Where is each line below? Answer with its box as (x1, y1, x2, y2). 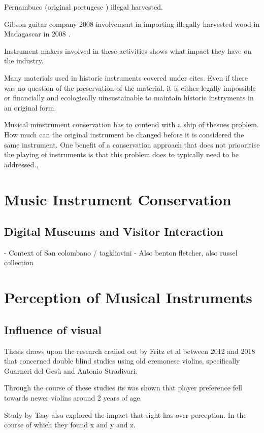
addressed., (4, 159, 39, 169)
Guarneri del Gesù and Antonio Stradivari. (4, 365, 138, 376)
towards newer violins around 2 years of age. (4, 392, 142, 403)
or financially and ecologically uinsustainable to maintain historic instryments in (4, 92, 254, 103)
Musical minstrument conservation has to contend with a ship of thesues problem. (4, 119, 259, 130)
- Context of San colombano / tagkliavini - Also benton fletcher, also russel (4, 247, 238, 258)
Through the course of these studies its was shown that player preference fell (4, 382, 242, 393)
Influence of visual (4, 321, 102, 337)
